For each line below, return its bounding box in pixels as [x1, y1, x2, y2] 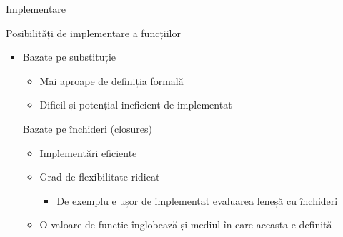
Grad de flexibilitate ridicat [39, 169, 160, 184]
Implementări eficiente [39, 145, 137, 160]
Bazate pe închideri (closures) [22, 121, 153, 136]
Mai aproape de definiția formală [39, 73, 184, 88]
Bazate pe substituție [22, 49, 116, 64]
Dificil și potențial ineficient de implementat [39, 97, 232, 112]
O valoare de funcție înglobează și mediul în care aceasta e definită [39, 217, 332, 232]
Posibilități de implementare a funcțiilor [6, 25, 181, 40]
